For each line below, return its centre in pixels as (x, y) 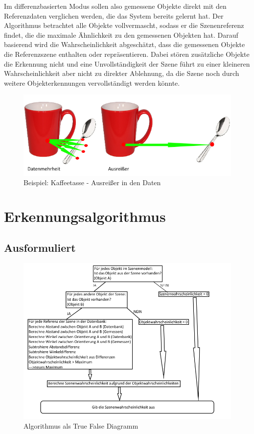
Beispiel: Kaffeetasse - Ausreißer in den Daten (92, 182)
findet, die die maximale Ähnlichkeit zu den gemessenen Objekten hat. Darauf (121, 35)
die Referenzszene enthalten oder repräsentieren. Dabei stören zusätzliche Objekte (127, 54)
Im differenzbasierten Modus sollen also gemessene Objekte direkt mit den (115, 6)
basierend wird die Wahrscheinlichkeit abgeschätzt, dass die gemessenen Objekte (125, 44)
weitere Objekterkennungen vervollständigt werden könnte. (92, 83)
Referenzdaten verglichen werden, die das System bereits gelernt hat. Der (114, 15)
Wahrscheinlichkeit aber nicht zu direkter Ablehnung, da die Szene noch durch (122, 73)
